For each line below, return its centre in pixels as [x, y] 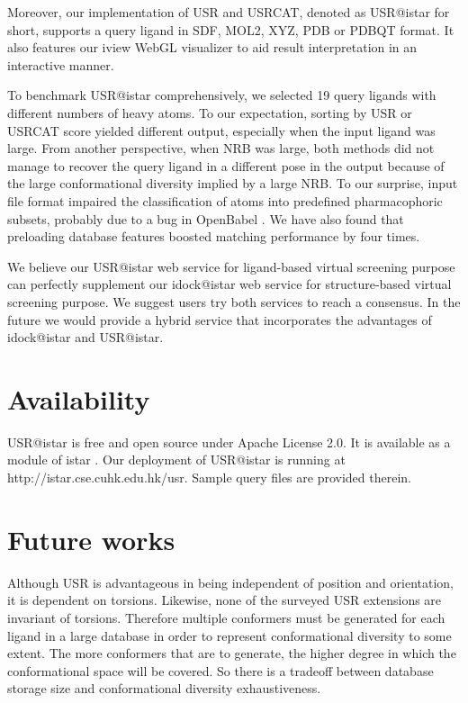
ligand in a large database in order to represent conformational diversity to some [229, 635]
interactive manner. [61, 64]
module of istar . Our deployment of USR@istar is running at [176, 460]
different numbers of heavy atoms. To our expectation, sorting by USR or [210, 112]
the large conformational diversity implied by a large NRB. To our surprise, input [233, 183]
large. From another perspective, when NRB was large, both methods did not [221, 148]
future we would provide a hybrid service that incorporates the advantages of [220, 319]
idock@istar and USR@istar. [85, 337]
